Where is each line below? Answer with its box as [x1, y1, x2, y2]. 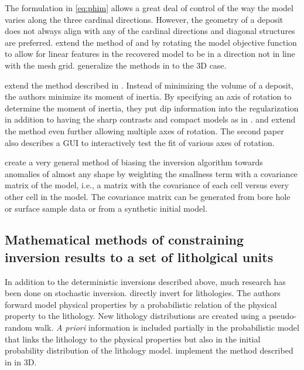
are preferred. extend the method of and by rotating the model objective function [5, 36, 297, 48]
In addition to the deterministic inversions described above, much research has [5, 275, 286, 287]
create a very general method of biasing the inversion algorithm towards [5, 156, 263, 168]
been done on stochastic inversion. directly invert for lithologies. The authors [5, 287, 281, 299]
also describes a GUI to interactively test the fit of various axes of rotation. [5, 136, 275, 148]
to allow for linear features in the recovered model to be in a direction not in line [5, 47, 295, 60]
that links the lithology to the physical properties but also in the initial [5, 332, 261, 345]
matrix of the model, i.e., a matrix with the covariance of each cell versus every [5, 179, 289, 191]
